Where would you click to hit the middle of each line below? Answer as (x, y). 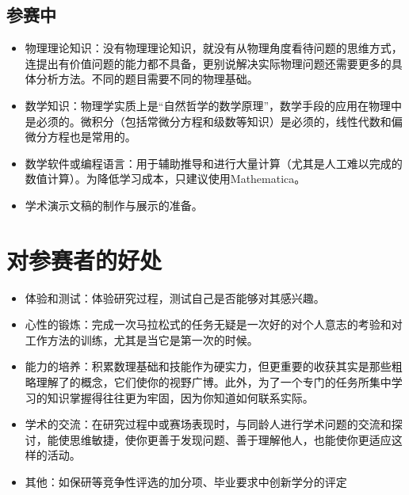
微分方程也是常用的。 (80, 137)
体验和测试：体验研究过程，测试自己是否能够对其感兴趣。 (175, 297)
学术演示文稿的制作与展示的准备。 (114, 205)
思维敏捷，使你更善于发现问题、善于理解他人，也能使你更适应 (230, 439)
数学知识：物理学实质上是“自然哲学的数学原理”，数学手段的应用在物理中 (214, 105)
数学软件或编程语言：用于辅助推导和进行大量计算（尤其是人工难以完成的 (214, 163)
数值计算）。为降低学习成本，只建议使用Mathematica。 (165, 179)
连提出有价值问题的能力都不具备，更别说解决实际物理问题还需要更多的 (208, 63)
